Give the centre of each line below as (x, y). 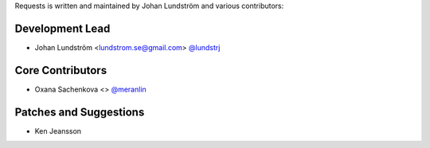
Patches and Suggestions (80, 112)
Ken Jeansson (58, 130)
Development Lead (63, 28)
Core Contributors (61, 70)
